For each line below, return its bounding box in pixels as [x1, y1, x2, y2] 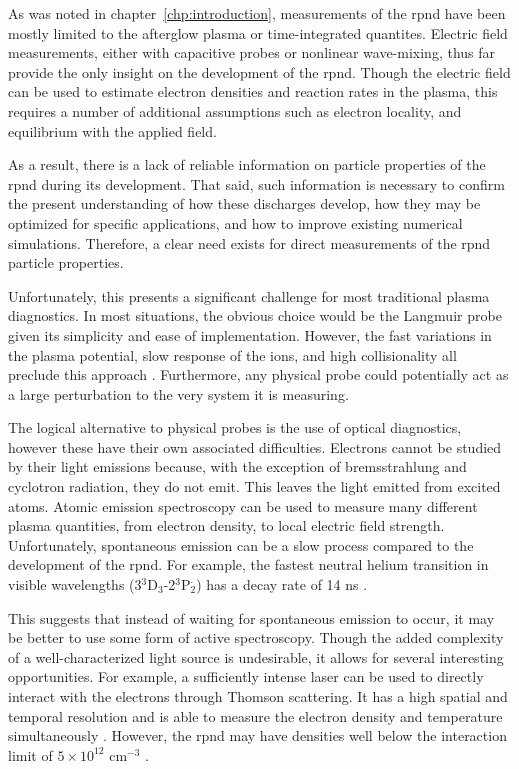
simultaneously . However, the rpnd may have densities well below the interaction [8, 725, 507, 746]
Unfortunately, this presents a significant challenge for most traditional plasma [8, 285, 490, 306]
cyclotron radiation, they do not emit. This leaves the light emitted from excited [8, 476, 501, 497]
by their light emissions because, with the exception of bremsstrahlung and [8, 456, 467, 477]
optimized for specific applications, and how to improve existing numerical [8, 212, 463, 233]
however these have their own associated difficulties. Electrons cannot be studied [8, 436, 502, 457]
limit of [8, 744, 53, 765]
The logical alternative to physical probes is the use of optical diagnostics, [8, 417, 462, 438]
